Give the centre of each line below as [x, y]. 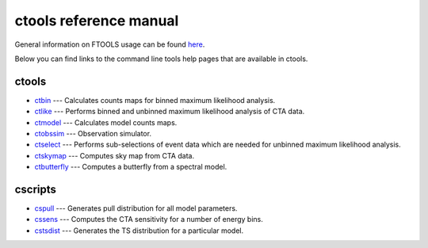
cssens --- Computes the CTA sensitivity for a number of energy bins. [149, 219]
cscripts [36, 189]
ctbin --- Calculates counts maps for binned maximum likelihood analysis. [155, 100]
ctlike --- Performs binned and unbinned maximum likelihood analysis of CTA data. [170, 112]
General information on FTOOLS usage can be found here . [110, 44]
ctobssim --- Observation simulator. [93, 134]
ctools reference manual [97, 21]
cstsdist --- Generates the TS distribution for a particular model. [139, 231]
